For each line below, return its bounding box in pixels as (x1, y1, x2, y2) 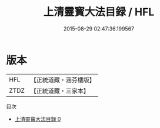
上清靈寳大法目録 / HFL (43, 5, 155, 19)
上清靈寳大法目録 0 (14, 115, 61, 122)
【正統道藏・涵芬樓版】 (30, 76, 96, 84)
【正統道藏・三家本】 (30, 86, 90, 95)
